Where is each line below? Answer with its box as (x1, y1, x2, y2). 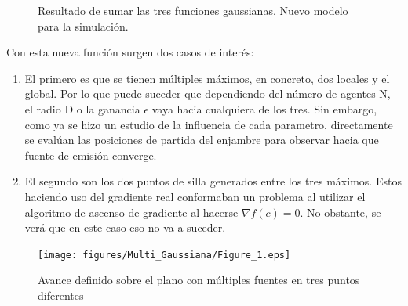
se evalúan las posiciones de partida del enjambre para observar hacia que (24, 131, 379, 148)
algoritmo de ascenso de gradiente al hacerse (24, 203, 239, 220)
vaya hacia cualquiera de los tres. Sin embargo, (151, 100, 377, 117)
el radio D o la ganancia (24, 100, 140, 117)
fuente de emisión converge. (24, 146, 157, 163)
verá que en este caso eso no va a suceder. (24, 219, 226, 236)
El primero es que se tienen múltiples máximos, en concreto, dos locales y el (24, 70, 390, 86)
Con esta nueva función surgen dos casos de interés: (6, 44, 254, 60)
